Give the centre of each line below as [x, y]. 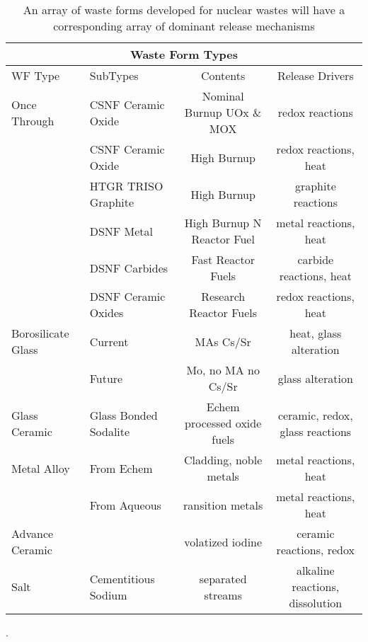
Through [33, 120]
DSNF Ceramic [127, 296]
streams [223, 595]
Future [106, 378]
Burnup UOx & [223, 112]
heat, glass [316, 333]
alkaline [315, 570]
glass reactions [316, 431]
